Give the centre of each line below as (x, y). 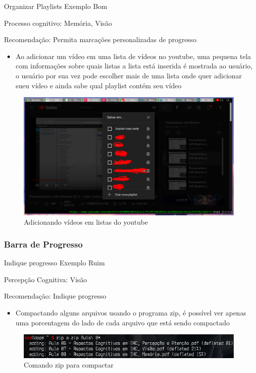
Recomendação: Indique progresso (55, 296)
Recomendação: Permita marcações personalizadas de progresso (100, 39)
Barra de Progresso (43, 244)
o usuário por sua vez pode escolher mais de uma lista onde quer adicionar (129, 75)
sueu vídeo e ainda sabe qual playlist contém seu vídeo (99, 85)
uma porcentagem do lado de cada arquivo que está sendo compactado (123, 322)
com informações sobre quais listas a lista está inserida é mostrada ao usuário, (134, 66)
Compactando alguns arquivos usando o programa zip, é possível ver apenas (131, 313)
